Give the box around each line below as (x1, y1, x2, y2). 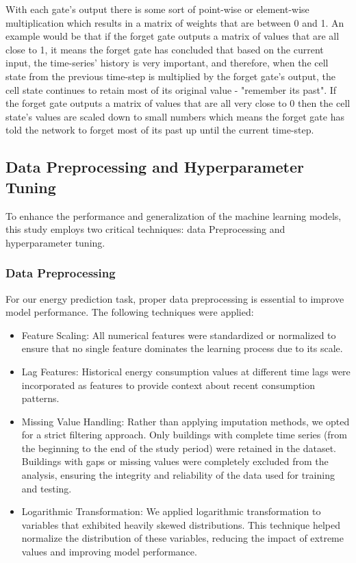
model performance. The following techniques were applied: (5, 305, 254, 319)
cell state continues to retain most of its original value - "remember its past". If (5, 82, 337, 97)
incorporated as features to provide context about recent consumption (21, 377, 316, 392)
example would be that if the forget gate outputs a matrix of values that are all (5, 29, 340, 43)
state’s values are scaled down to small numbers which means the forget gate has (5, 109, 344, 123)
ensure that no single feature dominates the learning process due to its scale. (21, 341, 343, 355)
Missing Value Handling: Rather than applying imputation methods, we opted (21, 414, 350, 428)
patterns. (21, 391, 60, 405)
